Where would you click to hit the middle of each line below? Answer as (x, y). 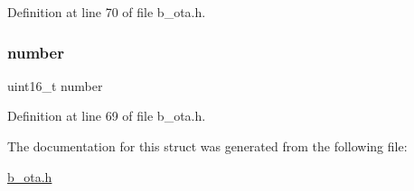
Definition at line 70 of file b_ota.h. (107, 12)
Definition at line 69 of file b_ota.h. (107, 116)
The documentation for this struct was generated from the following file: (207, 146)
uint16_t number (55, 85)
